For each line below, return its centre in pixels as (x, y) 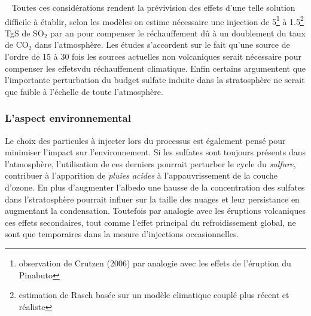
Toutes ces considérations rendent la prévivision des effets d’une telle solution (153, 7)
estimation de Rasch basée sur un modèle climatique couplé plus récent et (154, 295)
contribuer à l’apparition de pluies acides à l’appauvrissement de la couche (141, 175)
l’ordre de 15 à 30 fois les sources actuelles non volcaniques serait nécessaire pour (153, 56)
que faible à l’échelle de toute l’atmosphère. (84, 91)
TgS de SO (25, 33)
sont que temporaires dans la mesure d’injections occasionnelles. (122, 234)
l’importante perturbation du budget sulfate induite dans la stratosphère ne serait (155, 80)
